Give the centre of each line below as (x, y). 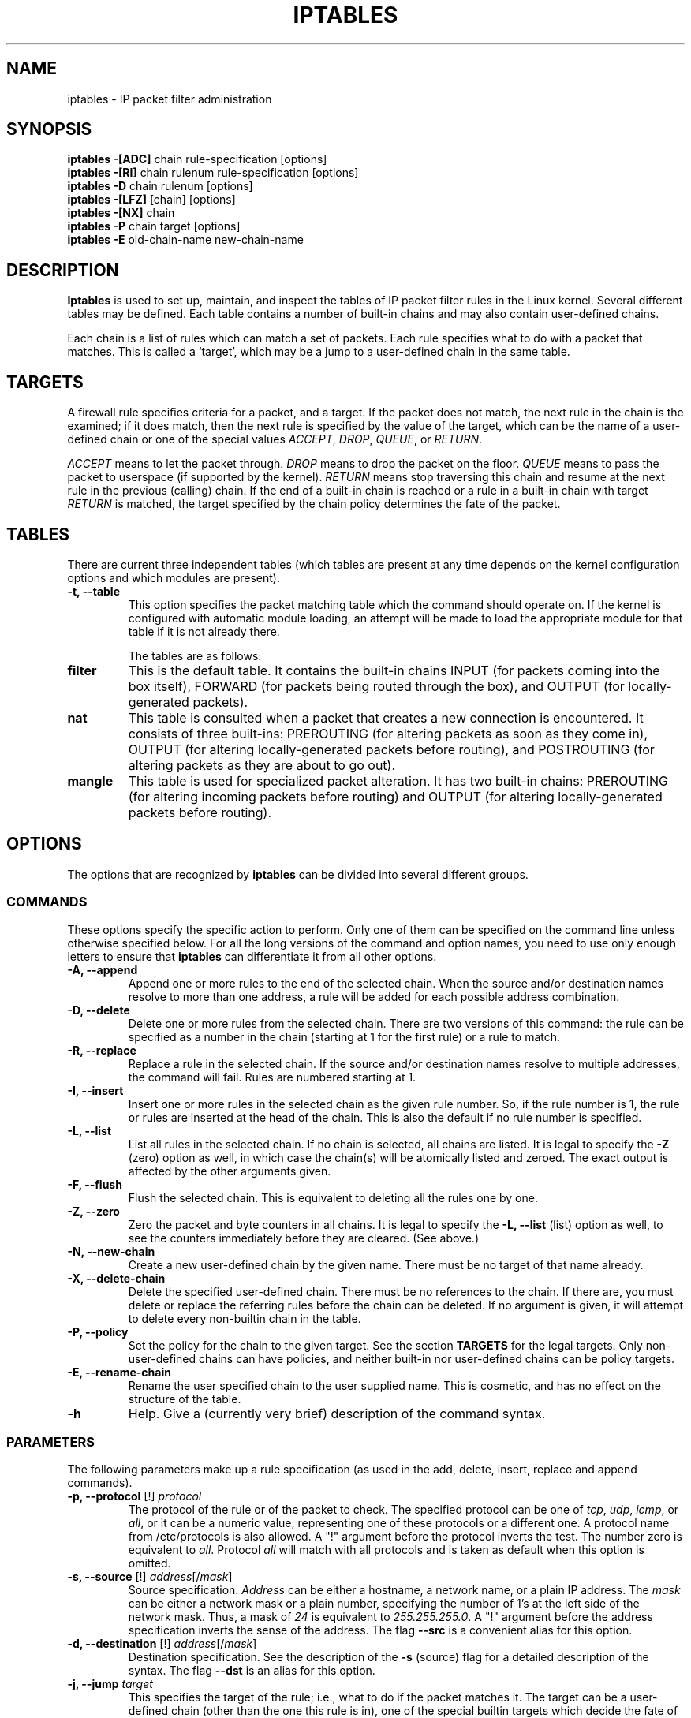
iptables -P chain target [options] (154, 226)
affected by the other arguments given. (230, 1171)
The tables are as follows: (195, 655)
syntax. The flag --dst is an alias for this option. (252, 1671)
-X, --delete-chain (116, 1278)
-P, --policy (98, 1331)
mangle (90, 781)
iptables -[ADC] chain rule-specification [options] (197, 159)
